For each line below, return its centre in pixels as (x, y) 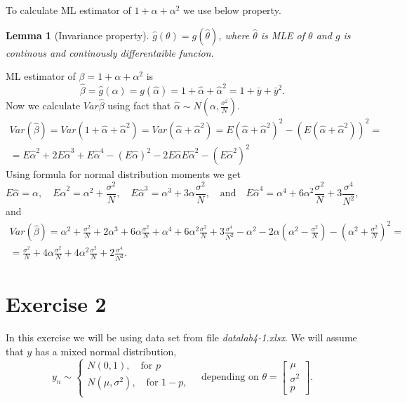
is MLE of (283, 35)
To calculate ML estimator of (68, 10)
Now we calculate (43, 105)
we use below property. (232, 10)
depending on (230, 377)
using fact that (139, 105)
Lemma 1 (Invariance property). (78, 35)
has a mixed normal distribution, (106, 351)
